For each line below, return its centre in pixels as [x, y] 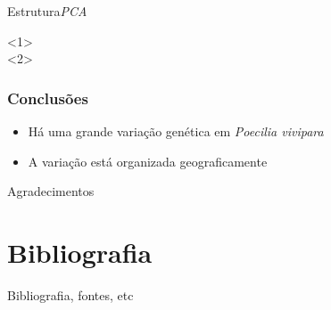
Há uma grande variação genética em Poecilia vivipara [176, 131]
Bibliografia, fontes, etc [70, 294]
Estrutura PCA [47, 11]
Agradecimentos [51, 191]
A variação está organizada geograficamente [148, 161]
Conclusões [48, 98]
